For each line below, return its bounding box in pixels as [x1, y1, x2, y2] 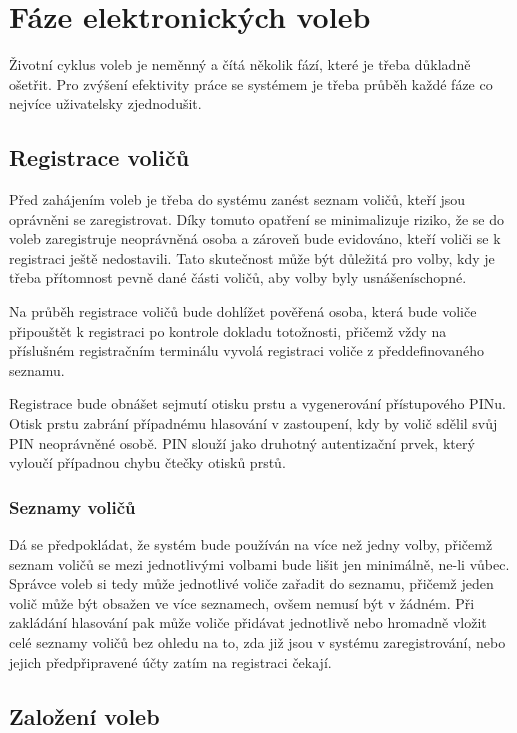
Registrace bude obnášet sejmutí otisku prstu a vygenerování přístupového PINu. [9, 393, 506, 414]
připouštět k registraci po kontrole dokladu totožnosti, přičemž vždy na [9, 320, 447, 341]
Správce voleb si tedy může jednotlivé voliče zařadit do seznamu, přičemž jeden [9, 573, 494, 594]
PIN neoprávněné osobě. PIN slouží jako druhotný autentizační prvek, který [9, 432, 475, 453]
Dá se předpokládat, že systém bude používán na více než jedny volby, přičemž [9, 534, 493, 555]
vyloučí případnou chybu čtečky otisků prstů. [9, 452, 286, 473]
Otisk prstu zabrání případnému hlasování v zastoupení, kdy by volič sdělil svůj [9, 413, 498, 434]
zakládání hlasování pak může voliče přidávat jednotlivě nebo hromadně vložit [9, 612, 487, 633]
